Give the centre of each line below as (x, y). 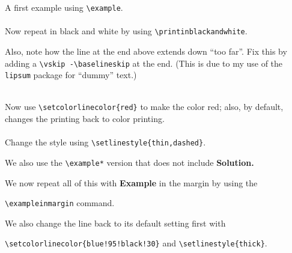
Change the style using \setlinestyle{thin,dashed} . (105, 142)
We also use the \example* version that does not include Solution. (129, 162)
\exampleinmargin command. (60, 203)
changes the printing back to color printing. (85, 119)
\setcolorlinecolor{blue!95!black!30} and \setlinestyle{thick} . (136, 243)
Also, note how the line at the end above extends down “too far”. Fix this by (146, 51)
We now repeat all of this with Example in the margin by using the (131, 182)
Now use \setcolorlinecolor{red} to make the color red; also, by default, (144, 107)
